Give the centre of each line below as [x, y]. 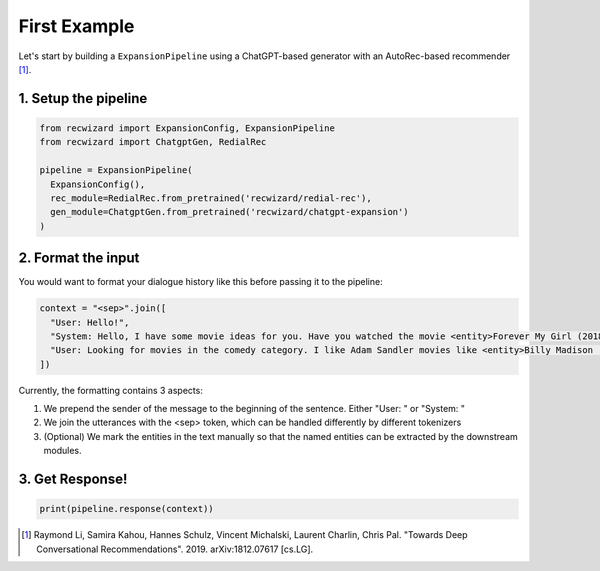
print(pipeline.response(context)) [126, 509]
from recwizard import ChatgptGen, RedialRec [153, 142]
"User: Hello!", [90, 322]
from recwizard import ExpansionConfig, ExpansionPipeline [187, 128]
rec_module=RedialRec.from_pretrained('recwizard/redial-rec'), [211, 198]
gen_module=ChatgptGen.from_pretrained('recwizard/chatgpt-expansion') [229, 212]
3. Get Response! [73, 479]
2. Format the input [79, 258]
